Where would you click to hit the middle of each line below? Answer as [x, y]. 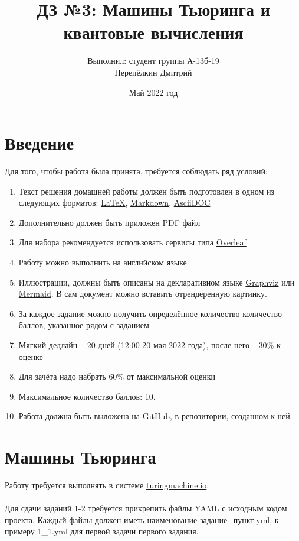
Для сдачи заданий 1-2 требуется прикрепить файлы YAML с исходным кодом [146, 508]
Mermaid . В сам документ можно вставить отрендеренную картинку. [143, 294]
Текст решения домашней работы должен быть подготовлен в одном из [146, 191]
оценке [31, 356]
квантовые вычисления [153, 32]
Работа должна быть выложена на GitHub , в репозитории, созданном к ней [154, 416]
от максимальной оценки [171, 376]
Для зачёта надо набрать [62, 376]
